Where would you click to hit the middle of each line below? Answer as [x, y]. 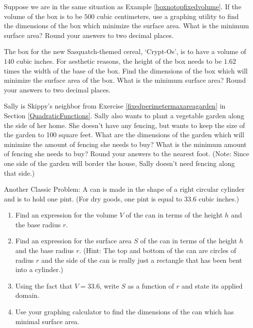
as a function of [151, 285]
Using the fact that [44, 285]
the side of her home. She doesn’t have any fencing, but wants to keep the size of [125, 125]
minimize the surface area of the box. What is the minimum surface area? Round [125, 80]
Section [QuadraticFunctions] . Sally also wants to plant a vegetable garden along [124, 115]
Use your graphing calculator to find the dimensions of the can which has [125, 312]
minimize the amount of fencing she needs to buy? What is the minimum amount [125, 144]
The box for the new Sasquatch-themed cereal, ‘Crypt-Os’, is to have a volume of [125, 51]
